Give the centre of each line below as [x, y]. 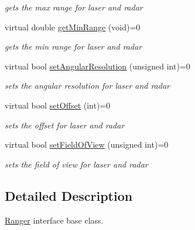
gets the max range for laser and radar [74, 7]
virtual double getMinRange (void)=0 [73, 27]
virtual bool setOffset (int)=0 [58, 105]
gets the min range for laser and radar [73, 46]
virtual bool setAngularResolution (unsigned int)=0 [97, 66]
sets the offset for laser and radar [65, 125]
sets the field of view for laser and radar [76, 164]
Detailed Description [69, 195]
